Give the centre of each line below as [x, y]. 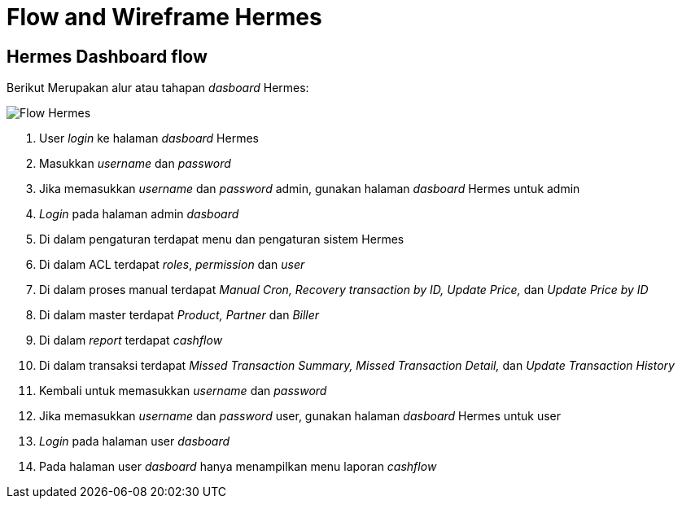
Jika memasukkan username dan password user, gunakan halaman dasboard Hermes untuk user [300, 416]
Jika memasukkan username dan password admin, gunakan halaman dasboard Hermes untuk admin [310, 189]
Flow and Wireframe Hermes [164, 17]
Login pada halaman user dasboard [135, 441]
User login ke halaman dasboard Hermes [149, 138]
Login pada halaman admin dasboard [139, 214]
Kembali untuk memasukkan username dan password [183, 391]
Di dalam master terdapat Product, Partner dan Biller [179, 315]
